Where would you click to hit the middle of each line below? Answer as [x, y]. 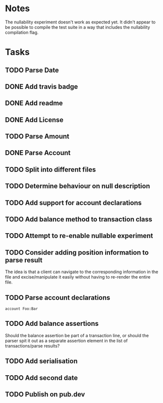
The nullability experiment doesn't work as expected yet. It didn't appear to [80, 22]
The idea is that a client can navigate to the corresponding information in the [82, 272]
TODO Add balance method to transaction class [79, 219]
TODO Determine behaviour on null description [78, 186]
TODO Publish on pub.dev [45, 394]
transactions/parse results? [32, 346]
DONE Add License [34, 120]
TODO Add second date [41, 378]
